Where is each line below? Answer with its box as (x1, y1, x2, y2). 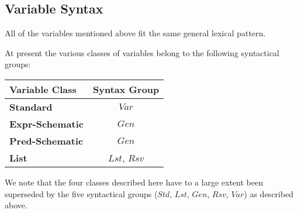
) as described (244, 187, 294, 200)
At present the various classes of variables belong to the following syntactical (5, 46, 280, 59)
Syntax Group (93, 82, 160, 96)
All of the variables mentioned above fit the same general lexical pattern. (5, 27, 266, 39)
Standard (9, 99, 53, 114)
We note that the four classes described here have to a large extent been (5, 176, 264, 188)
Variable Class (9, 82, 77, 96)
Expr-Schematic (9, 116, 84, 130)
